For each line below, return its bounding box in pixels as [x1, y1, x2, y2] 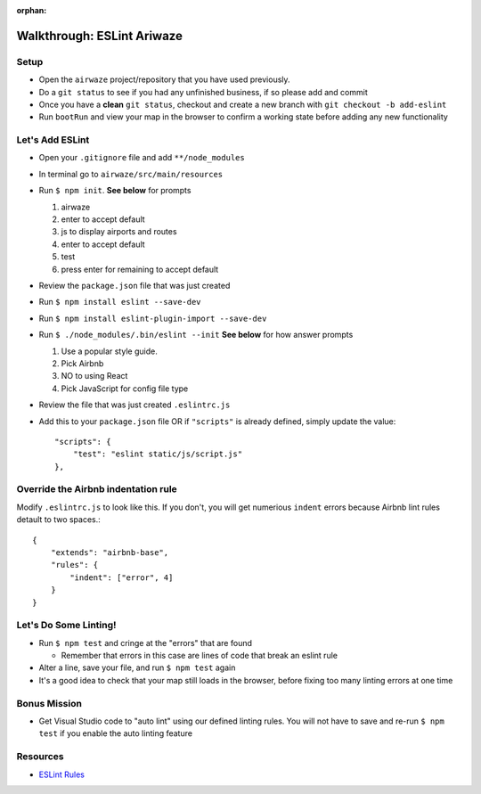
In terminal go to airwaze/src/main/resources [38, 168, 224, 179]
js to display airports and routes [61, 226, 177, 237]
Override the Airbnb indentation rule [16, 483, 177, 495]
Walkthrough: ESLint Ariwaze [16, 28, 183, 44]
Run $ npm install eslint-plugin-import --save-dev [38, 313, 267, 323]
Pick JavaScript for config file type [61, 383, 189, 394]
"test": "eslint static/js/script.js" [72, 449, 243, 459]
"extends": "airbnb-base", [50, 547, 169, 557]
